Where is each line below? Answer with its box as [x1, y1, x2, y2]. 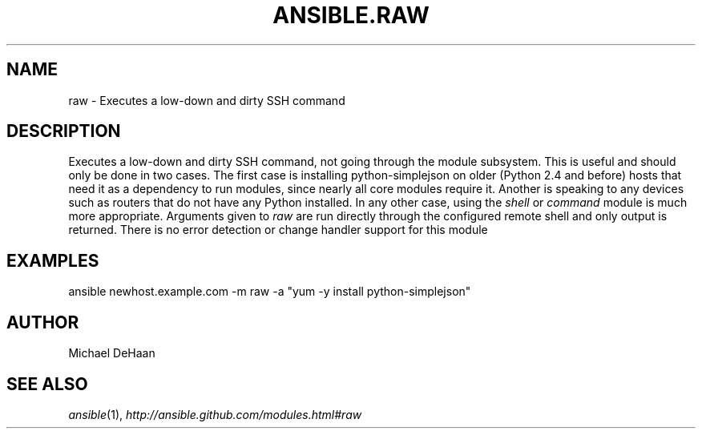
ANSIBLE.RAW [272, 2, 430, 29]
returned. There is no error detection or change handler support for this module [68, 223, 488, 237]
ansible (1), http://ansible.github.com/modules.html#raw [68, 407, 362, 421]
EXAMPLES [6, 250, 99, 271]
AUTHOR [6, 312, 79, 332]
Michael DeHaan [68, 346, 155, 360]
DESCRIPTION [6, 121, 121, 142]
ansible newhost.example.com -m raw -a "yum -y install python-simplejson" [68, 284, 471, 299]
